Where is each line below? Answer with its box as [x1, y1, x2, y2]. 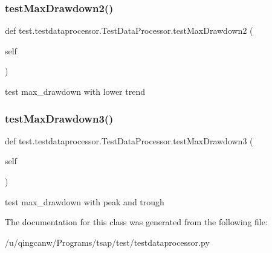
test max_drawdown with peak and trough [5, 195, 164, 208]
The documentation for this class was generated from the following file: [5, 216, 268, 228]
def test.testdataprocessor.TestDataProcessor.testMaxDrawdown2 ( [5, 24, 253, 37]
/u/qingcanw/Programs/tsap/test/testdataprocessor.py [5, 235, 210, 248]
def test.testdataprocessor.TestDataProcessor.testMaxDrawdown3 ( [5, 134, 253, 147]
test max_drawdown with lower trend [5, 85, 145, 97]
